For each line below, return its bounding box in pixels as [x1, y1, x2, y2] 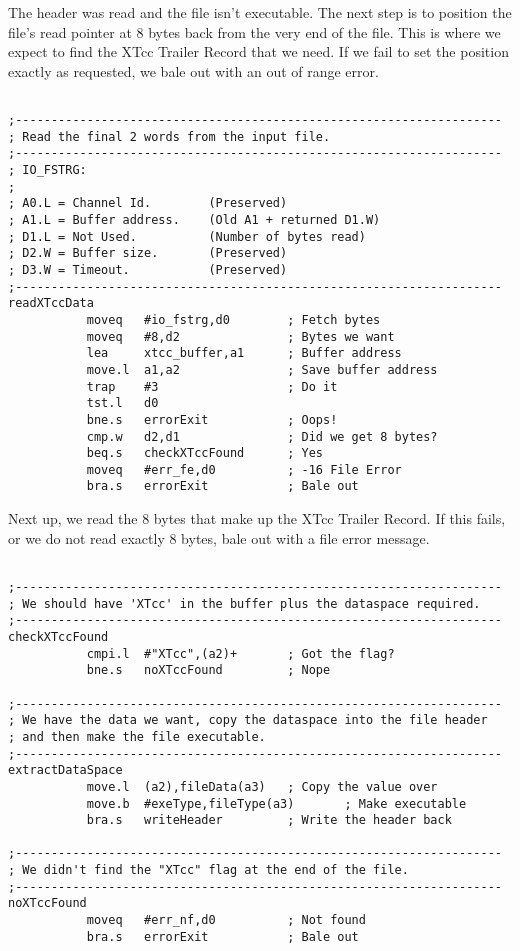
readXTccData [8, 296, 94, 311]
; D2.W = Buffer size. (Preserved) [8, 246, 288, 261]
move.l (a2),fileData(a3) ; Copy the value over [86, 779, 438, 794]
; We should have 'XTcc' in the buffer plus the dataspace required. [8, 596, 481, 611]
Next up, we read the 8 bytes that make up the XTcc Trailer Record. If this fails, [8, 508, 506, 529]
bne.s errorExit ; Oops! [86, 412, 338, 427]
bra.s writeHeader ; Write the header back [86, 813, 452, 828]
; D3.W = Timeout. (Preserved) [8, 262, 288, 277]
